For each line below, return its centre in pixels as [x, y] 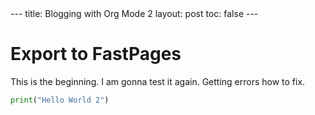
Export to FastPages [96, 54]
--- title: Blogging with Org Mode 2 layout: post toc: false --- [134, 13]
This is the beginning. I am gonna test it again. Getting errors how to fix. [158, 81]
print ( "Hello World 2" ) [60, 100]
